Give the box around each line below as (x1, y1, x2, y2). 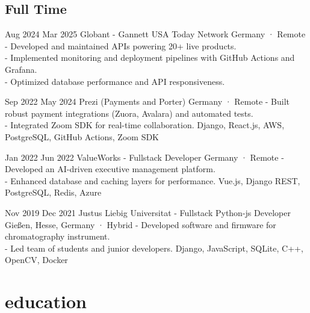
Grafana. (5, 63, 37, 75)
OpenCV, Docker (5, 253, 68, 266)
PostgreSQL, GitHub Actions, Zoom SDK (5, 130, 160, 143)
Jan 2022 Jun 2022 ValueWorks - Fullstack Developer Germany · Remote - (5, 150, 284, 163)
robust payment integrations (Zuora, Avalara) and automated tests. (5, 107, 253, 119)
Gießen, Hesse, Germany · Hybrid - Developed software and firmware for (5, 218, 276, 231)
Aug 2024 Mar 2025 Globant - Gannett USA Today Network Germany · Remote (5, 28, 306, 40)
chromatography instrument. (5, 230, 110, 243)
